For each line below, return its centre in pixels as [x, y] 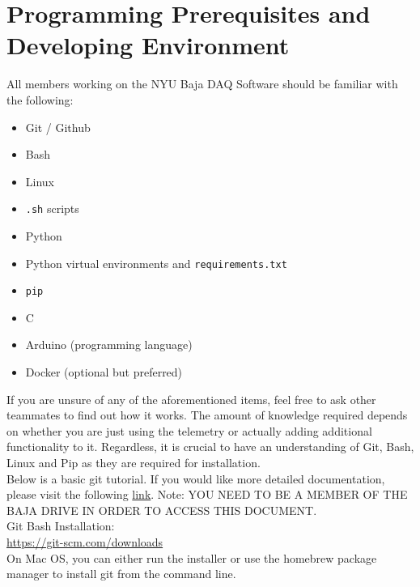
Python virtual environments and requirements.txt [156, 263]
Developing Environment [148, 45]
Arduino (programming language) [109, 345]
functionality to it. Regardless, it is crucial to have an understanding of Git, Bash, [210, 447]
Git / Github [58, 127]
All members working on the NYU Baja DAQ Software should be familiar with [202, 84]
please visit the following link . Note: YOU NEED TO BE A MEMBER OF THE [207, 494]
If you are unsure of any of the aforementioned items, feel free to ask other [191, 399]
